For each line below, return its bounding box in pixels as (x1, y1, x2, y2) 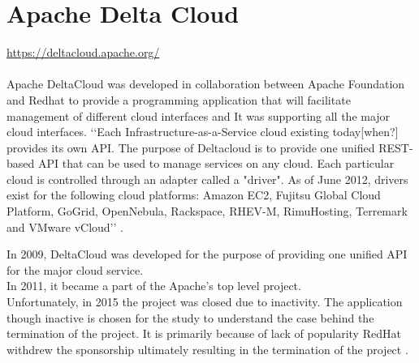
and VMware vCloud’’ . (6, 218, 123, 235)
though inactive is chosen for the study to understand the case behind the (6, 309, 374, 326)
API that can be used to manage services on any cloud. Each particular (37, 155, 395, 172)
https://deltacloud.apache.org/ (6, 44, 160, 61)
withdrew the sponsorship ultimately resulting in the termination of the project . (6, 340, 408, 357)
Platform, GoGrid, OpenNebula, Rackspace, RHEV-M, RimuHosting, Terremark (6, 203, 408, 220)
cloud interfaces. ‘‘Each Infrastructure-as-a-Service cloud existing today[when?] (6, 123, 399, 140)
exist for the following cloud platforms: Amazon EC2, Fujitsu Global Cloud (6, 186, 381, 203)
